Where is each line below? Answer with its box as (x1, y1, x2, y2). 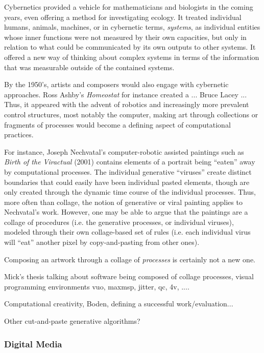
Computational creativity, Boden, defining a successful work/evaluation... (4, 298, 233, 309)
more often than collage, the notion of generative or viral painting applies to (4, 196, 243, 207)
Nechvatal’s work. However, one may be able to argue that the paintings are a (4, 206, 248, 217)
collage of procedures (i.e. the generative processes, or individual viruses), (4, 216, 234, 227)
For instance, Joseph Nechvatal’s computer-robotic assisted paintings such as (4, 146, 244, 157)
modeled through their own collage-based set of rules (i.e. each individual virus (4, 226, 251, 237)
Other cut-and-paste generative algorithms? (4, 316, 140, 326)
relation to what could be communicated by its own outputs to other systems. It (4, 41, 256, 52)
